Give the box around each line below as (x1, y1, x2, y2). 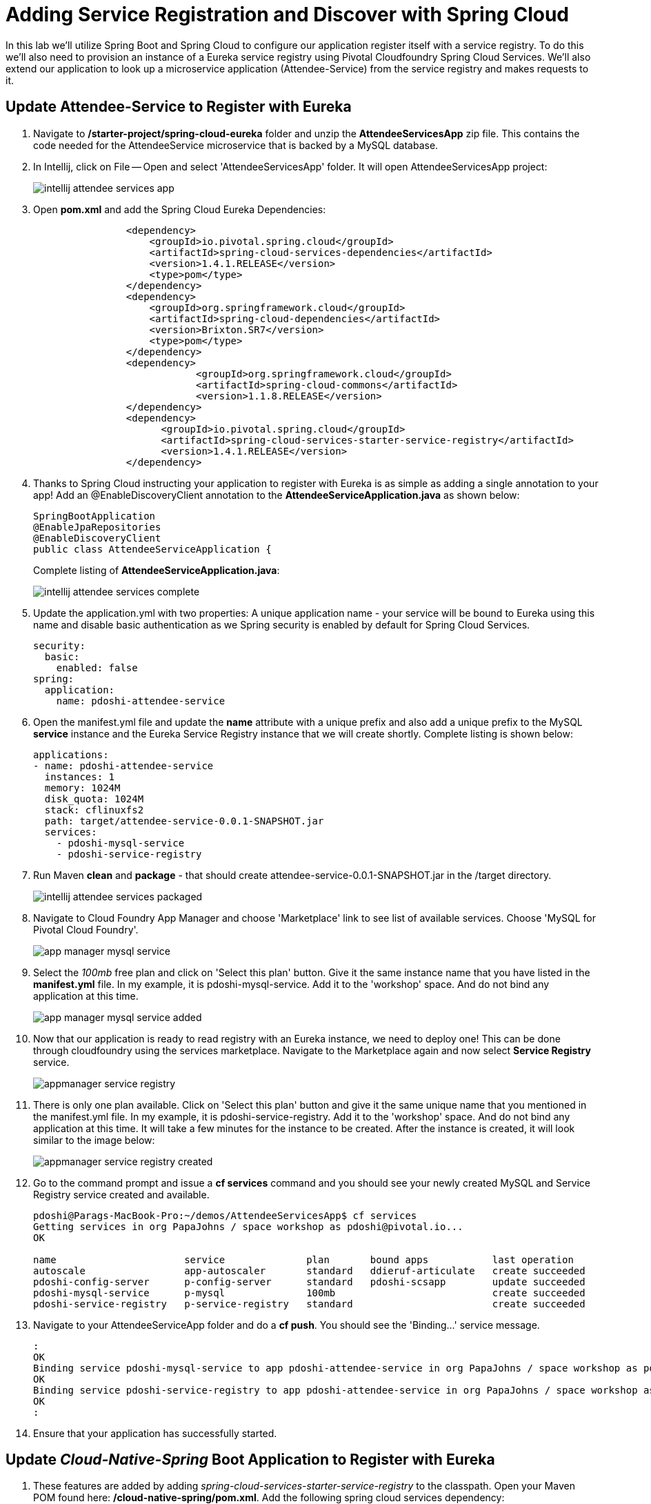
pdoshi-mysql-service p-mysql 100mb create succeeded (33, 1287, 585, 1298)
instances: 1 (44, 771, 115, 782)
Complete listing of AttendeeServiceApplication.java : (33, 564, 280, 576)
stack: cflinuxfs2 (44, 804, 144, 815)
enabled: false (56, 662, 138, 673)
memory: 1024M (44, 782, 121, 793)
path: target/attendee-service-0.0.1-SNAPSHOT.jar (44, 815, 324, 827)
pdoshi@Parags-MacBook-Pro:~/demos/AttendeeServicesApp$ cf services (33, 1209, 417, 1221)
